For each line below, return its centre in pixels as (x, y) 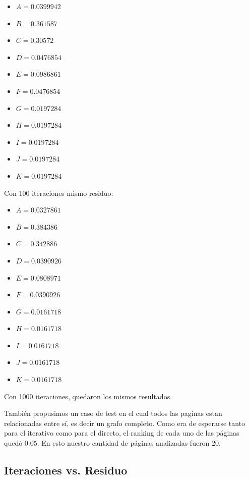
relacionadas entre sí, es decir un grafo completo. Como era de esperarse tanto (125, 423)
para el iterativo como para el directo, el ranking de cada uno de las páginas (122, 433)
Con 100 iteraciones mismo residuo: (59, 193)
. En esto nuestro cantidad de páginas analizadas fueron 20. (129, 443)
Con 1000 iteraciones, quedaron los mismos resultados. (88, 396)
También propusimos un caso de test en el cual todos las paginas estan (113, 413)
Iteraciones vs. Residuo (66, 470)
